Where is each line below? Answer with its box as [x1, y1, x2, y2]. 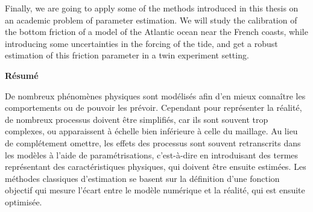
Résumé [5, 69, 39, 81]
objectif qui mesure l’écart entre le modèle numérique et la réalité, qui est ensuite [5, 184, 305, 196]
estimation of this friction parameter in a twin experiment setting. [5, 49, 249, 61]
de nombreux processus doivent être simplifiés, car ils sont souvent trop [5, 113, 268, 125]
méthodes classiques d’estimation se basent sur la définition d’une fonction [5, 172, 280, 184]
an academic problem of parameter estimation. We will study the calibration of [5, 13, 297, 26]
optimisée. [5, 195, 42, 208]
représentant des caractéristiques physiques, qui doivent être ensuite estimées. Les [5, 160, 306, 173]
